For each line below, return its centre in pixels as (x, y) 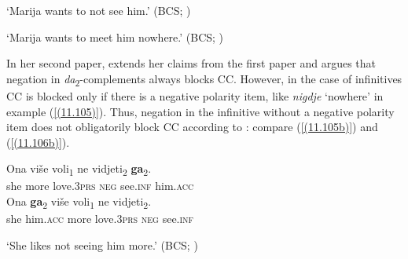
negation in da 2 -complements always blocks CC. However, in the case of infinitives (204, 79)
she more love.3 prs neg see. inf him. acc (100, 186)
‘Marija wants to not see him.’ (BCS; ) (99, 10)
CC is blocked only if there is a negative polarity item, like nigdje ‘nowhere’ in (195, 95)
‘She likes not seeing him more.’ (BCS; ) (102, 244)
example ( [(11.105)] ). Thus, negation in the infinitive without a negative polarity (200, 111)
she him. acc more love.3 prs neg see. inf (100, 219)
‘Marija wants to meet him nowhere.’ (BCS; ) (115, 36)
